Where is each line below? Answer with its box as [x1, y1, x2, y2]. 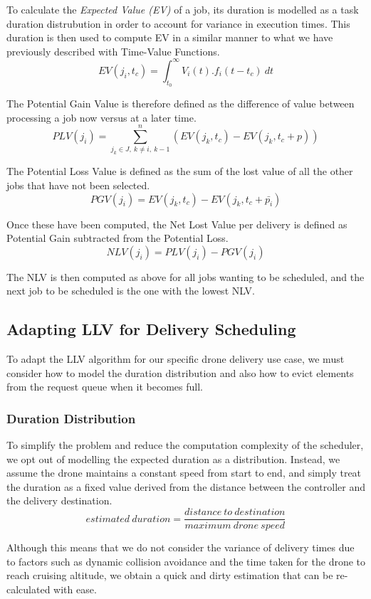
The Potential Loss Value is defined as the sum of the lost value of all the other [6, 164, 353, 179]
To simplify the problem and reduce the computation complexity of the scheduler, [6, 438, 364, 452]
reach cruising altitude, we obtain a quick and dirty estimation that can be [6, 568, 333, 583]
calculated [6, 581, 51, 596]
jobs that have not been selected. [6, 177, 150, 192]
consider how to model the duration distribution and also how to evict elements [6, 365, 354, 380]
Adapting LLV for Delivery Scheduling [6, 318, 296, 340]
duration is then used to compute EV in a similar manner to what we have [6, 30, 333, 45]
